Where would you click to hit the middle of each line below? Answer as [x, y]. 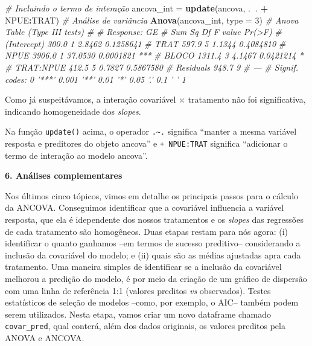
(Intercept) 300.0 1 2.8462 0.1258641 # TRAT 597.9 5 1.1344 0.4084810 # [145, 43]
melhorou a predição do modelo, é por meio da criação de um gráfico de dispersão [156, 278]
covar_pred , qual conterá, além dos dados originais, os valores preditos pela [145, 326]
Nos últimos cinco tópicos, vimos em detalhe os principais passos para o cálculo [152, 195]
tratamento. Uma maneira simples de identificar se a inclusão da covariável [143, 267]
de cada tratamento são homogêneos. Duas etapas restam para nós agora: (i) [146, 231]
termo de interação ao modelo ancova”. [76, 155]
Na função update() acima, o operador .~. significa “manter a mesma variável [151, 131]
